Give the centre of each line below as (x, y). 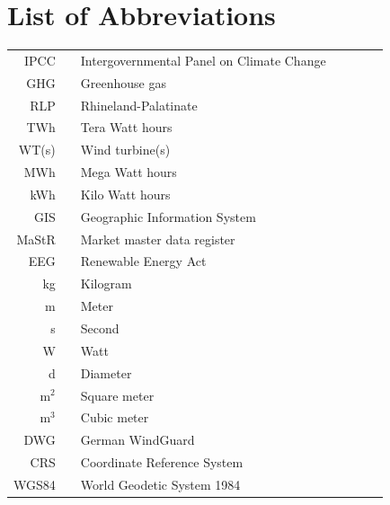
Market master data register (158, 239)
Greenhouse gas (123, 82)
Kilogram (106, 284)
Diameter (106, 372)
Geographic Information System (168, 216)
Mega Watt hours (129, 172)
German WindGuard (137, 440)
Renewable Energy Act (143, 261)
